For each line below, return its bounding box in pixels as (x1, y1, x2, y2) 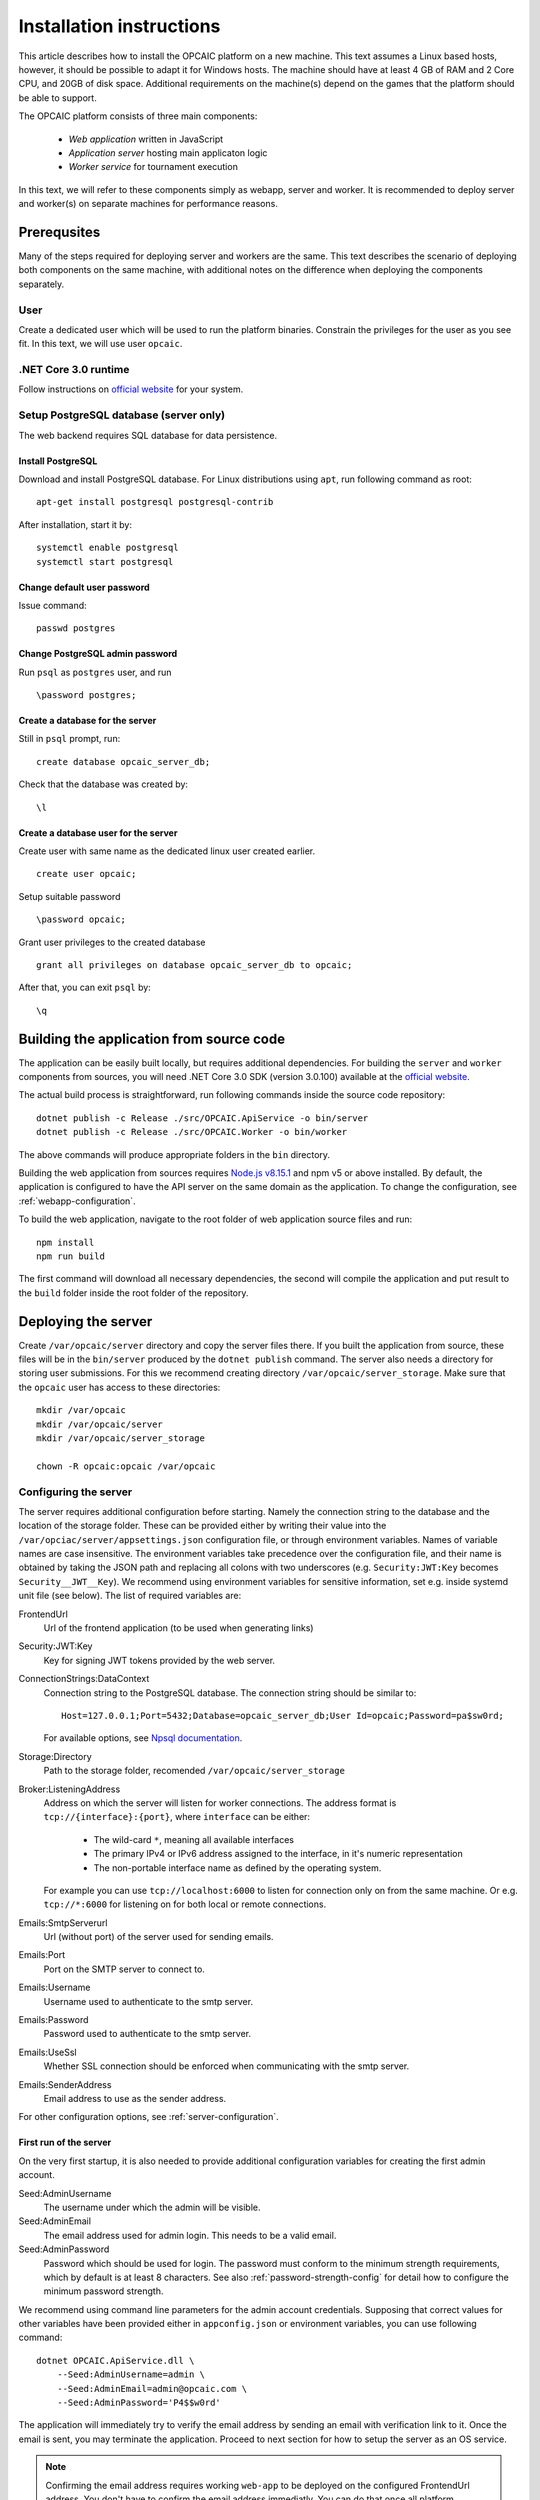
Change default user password (18, 581, 150, 593)
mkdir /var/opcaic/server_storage (36, 1433, 205, 1444)
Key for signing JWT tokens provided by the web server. (43, 1654, 275, 1666)
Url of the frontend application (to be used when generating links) (43, 1622, 314, 1634)
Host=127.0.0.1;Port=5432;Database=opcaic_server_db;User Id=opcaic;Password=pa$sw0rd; (61, 1710, 505, 1721)
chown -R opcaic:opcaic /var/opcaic (36, 1460, 216, 1472)
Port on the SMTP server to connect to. (43, 1963, 205, 1975)
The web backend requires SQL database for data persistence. (18, 429, 278, 441)
